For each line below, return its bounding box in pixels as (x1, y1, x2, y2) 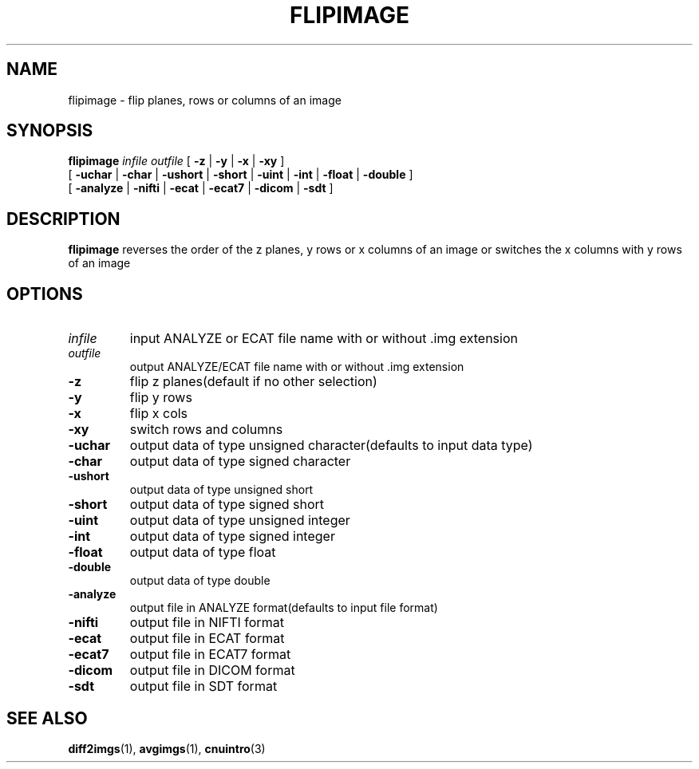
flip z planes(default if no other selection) (129, 373, 377, 390)
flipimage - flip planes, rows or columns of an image (68, 93, 342, 107)
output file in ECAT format (129, 630, 285, 647)
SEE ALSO (6, 708, 88, 728)
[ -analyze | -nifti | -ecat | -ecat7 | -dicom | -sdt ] (68, 181, 334, 195)
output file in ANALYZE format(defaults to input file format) (129, 601, 438, 615)
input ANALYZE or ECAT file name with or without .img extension (129, 330, 518, 347)
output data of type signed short (129, 496, 325, 513)
